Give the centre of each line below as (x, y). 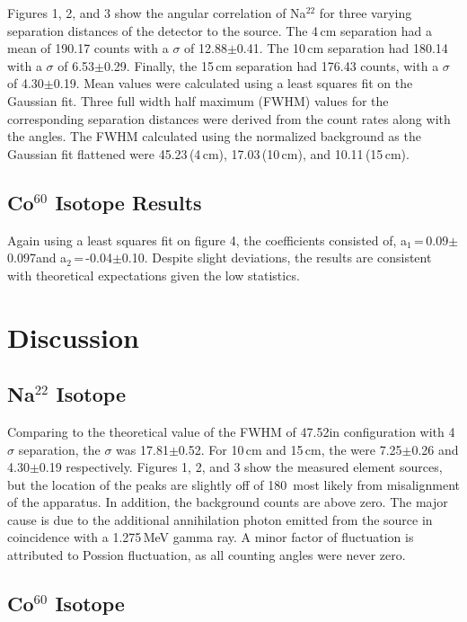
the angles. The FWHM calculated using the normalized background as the (214, 136)
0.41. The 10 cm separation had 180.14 (342, 48)
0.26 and (435, 449)
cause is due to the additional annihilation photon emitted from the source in (220, 519)
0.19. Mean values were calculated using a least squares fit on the (233, 83)
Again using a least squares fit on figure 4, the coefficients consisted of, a (207, 240)
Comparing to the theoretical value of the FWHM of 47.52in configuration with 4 (231, 431)
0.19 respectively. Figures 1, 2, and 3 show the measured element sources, (241, 467)
